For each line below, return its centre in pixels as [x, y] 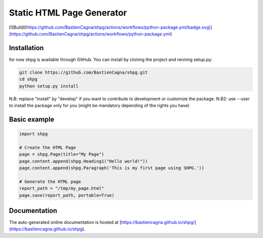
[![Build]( [18, 27]
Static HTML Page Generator [68, 13]
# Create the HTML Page [48, 147]
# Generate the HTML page [50, 182]
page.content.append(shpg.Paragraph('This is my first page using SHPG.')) [112, 168]
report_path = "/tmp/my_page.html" [62, 188]
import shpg [34, 134]
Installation [26, 48]
